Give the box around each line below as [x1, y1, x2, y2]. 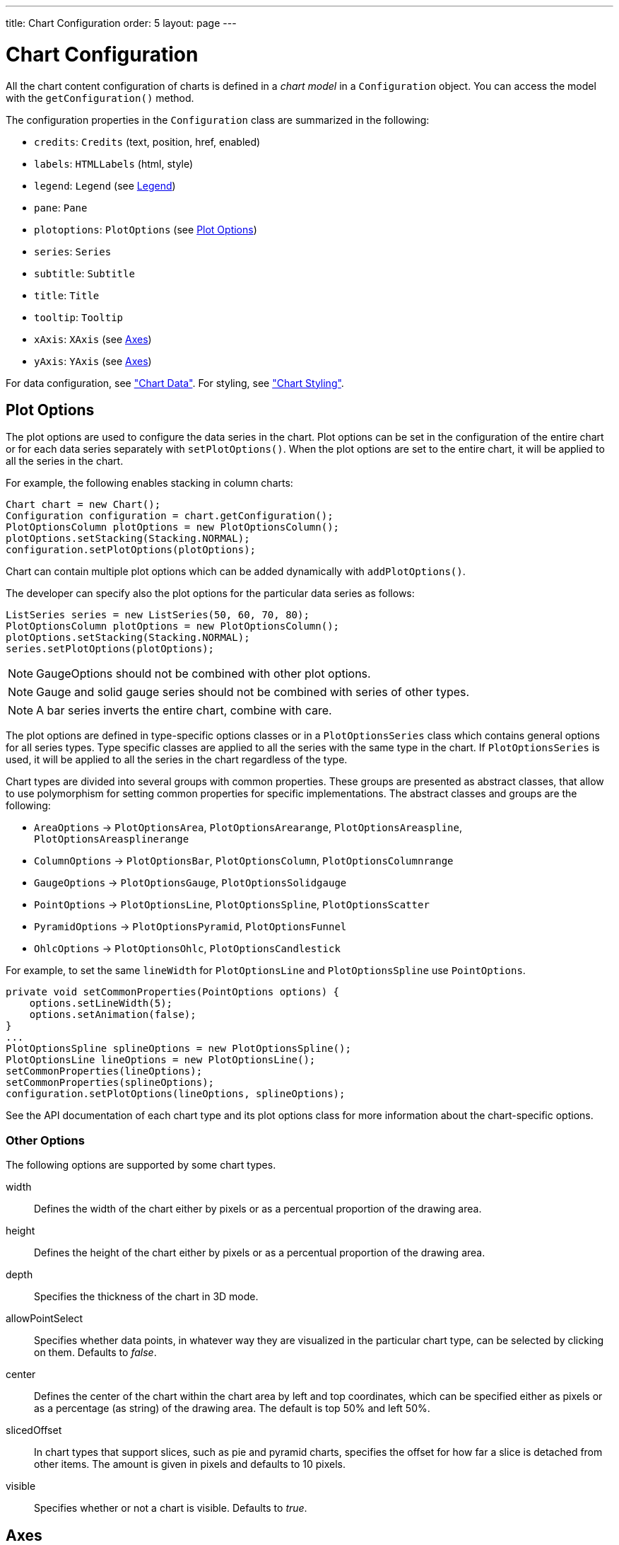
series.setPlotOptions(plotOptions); [6, 643, 215, 655]
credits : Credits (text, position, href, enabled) [34, 135, 261, 148]
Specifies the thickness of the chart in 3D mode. [34, 1290, 259, 1303]
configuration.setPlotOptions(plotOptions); [6, 544, 257, 556]
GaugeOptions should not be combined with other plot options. [36, 666, 371, 681]
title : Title [34, 289, 100, 301]
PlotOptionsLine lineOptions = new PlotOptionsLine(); [6, 1054, 316, 1066]
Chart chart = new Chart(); [6, 499, 161, 511]
